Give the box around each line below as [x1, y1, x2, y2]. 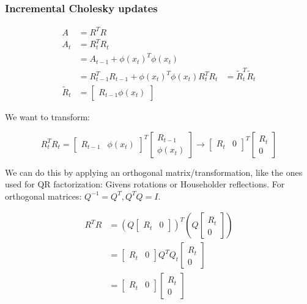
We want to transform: [5, 110, 90, 123]
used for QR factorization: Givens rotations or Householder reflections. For [5, 178, 285, 190]
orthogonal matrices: [5, 189, 82, 202]
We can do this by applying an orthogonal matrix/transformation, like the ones [5, 165, 303, 178]
